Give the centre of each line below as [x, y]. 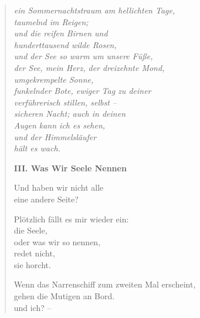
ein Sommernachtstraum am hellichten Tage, [94, 10]
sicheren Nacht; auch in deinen [70, 114]
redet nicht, [34, 253]
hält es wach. [37, 148]
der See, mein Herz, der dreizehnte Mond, [89, 67]
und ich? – [33, 307]
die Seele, [30, 230]
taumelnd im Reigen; [51, 21]
